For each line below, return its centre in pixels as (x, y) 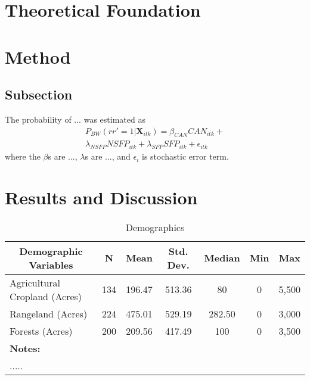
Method (38, 56)
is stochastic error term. (185, 156)
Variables (51, 264)
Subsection (39, 94)
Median (222, 258)
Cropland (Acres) (46, 296)
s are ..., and (108, 156)
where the (23, 156)
